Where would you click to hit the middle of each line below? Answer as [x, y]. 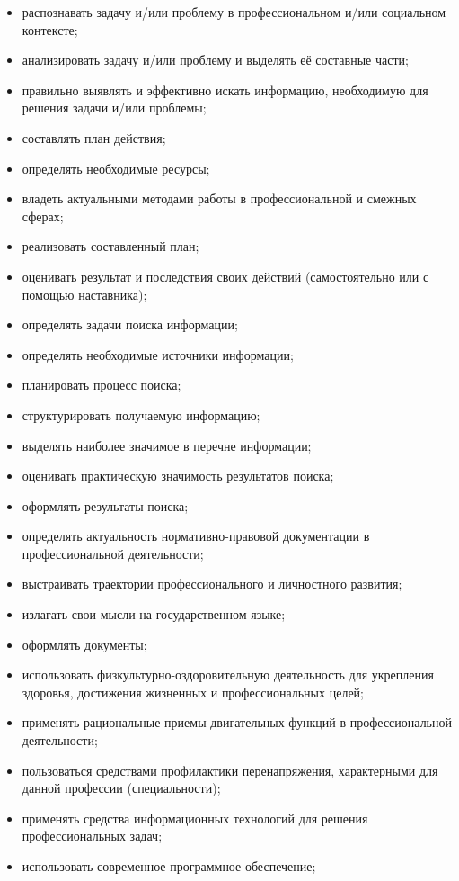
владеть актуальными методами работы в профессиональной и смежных [219, 198]
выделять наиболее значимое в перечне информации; [167, 445]
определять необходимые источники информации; [158, 354]
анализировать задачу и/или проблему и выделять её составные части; [215, 60]
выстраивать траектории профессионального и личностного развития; [212, 584]
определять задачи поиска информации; [130, 324]
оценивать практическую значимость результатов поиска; [178, 476]
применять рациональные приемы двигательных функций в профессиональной [237, 722]
